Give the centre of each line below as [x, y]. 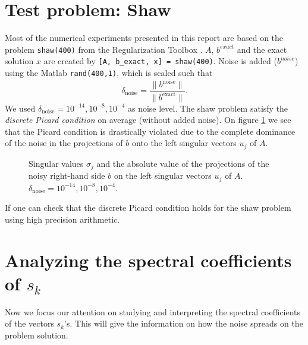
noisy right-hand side [67, 175]
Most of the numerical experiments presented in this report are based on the [144, 38]
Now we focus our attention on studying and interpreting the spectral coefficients [153, 311]
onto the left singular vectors [184, 143]
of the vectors [29, 323]
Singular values [56, 163]
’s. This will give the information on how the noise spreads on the [184, 323]
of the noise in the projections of [64, 143]
